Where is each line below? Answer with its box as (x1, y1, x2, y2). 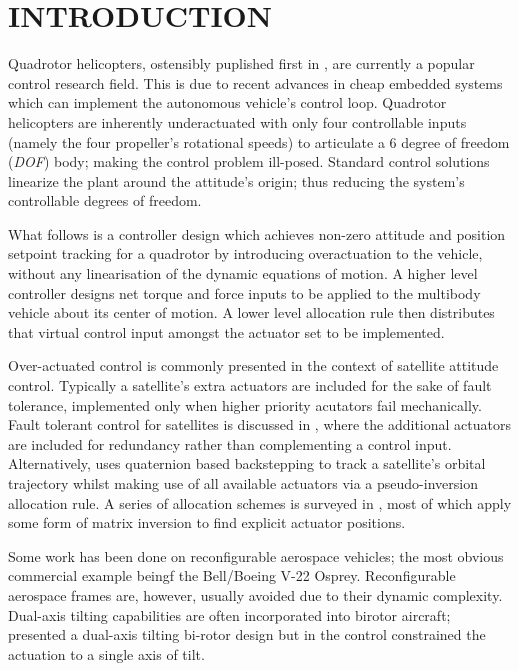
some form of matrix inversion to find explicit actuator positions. (8, 512, 406, 533)
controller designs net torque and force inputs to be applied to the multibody (8, 282, 481, 303)
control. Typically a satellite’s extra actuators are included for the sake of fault (8, 375, 492, 396)
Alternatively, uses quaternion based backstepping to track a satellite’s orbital (8, 453, 486, 474)
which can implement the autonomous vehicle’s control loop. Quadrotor (8, 92, 447, 113)
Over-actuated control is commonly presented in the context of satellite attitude (8, 355, 499, 376)
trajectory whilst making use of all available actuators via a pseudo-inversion (8, 473, 478, 493)
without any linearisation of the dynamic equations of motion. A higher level (8, 263, 478, 284)
